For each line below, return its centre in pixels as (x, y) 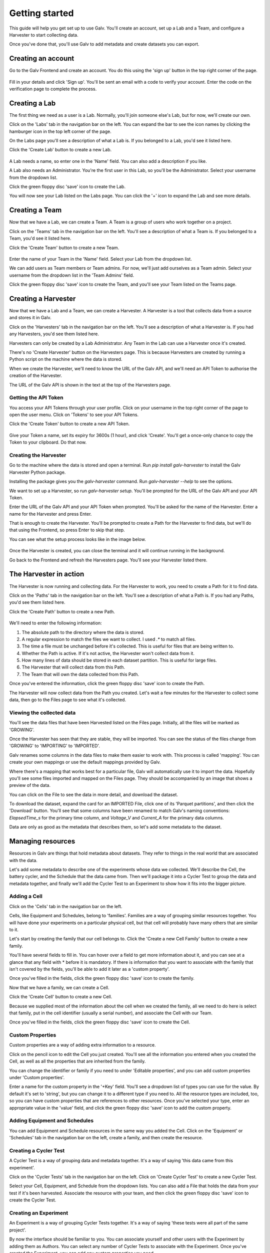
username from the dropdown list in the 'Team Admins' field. (72, 275)
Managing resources (42, 841)
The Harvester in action (47, 574)
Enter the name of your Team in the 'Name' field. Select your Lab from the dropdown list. (100, 259)
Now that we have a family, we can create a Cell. (59, 987)
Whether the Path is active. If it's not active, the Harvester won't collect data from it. (108, 653)
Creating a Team (35, 210)
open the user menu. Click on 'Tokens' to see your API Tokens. (74, 415)
